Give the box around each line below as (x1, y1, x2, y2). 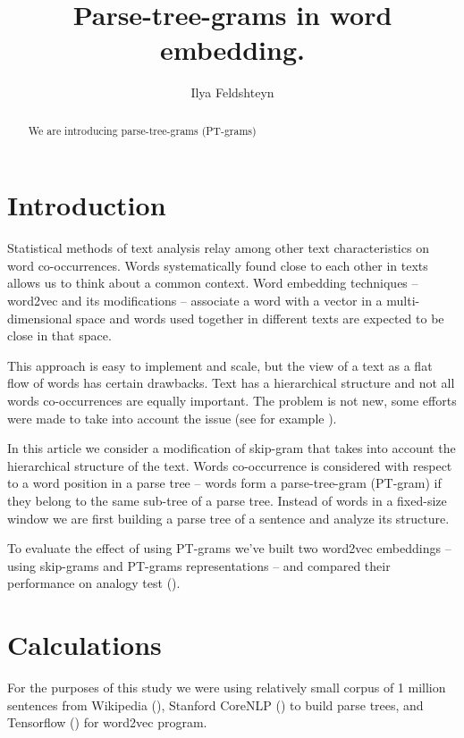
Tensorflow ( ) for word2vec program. (7, 713, 207, 732)
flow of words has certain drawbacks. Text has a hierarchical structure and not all (7, 373, 455, 392)
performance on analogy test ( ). (7, 574, 181, 592)
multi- (386, 291, 420, 310)
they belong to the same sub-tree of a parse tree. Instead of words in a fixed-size (7, 491, 447, 510)
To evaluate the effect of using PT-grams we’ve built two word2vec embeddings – (7, 539, 451, 558)
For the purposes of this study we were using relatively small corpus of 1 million (7, 678, 446, 697)
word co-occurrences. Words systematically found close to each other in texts (7, 256, 428, 274)
